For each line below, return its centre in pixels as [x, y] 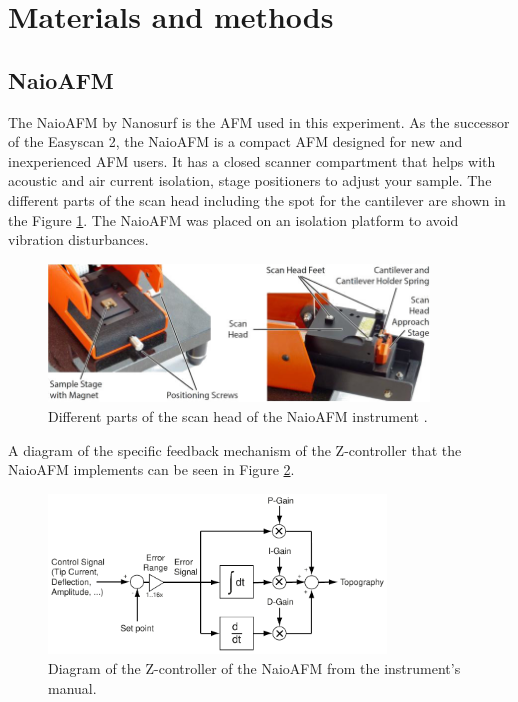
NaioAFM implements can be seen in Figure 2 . [151, 469]
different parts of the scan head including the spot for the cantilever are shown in [257, 199]
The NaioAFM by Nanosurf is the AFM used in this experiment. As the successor [259, 121]
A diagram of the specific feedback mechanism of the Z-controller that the [235, 449]
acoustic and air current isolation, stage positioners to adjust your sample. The [250, 180]
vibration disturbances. [78, 239]
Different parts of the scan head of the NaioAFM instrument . [238, 416]
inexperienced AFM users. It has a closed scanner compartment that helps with [252, 160]
